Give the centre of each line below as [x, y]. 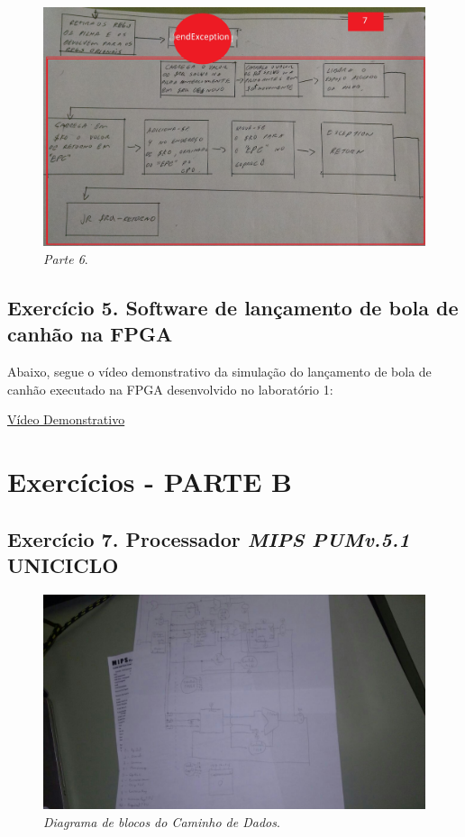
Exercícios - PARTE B [150, 481]
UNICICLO [63, 564]
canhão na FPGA [90, 334]
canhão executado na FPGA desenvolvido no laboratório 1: [170, 389]
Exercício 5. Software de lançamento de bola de [233, 307]
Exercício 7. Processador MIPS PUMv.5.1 [209, 538]
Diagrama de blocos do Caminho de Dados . [162, 821]
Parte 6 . [66, 258]
